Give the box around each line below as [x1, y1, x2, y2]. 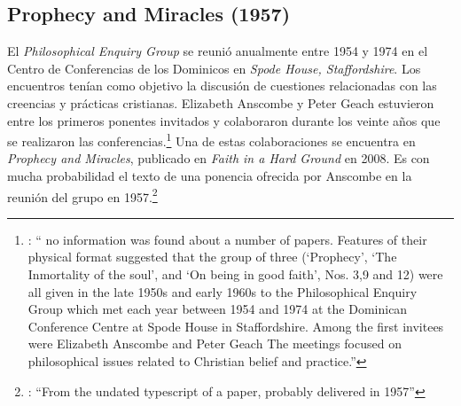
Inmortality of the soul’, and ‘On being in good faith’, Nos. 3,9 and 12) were [27, 265, 443, 284]
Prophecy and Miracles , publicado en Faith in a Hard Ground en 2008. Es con [7, 149, 430, 168]
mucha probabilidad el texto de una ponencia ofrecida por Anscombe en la [7, 167, 412, 185]
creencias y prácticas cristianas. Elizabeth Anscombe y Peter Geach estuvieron [7, 93, 434, 112]
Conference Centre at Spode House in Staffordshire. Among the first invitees [27, 316, 444, 335]
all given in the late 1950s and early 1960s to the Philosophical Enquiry [27, 282, 418, 301]
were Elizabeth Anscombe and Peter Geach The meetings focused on [27, 334, 402, 353]
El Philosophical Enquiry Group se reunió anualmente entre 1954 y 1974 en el [7, 42, 428, 60]
